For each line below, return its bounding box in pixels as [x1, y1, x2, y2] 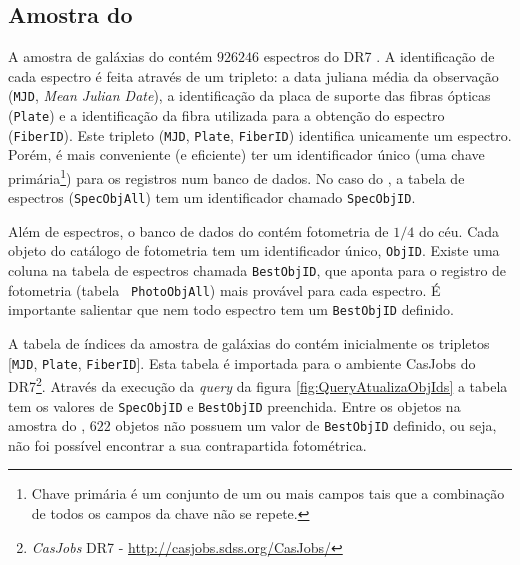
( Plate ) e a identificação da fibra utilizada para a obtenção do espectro [8, 105, 445, 126]
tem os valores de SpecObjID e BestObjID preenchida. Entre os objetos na [8, 395, 461, 416]
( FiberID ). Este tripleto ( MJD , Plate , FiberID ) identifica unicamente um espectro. [8, 124, 512, 145]
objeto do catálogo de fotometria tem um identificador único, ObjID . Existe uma [8, 240, 500, 261]
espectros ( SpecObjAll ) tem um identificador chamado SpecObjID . [8, 187, 416, 208]
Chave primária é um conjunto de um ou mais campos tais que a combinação [31, 483, 505, 504]
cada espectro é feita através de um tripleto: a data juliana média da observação [8, 65, 499, 86]
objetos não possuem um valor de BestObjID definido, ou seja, [115, 415, 497, 436]
